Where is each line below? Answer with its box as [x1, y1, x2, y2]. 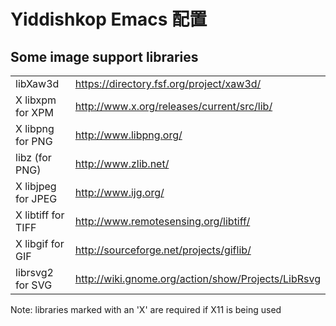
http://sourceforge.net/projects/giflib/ [74, 243, 252, 257]
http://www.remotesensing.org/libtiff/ [74, 215, 251, 228]
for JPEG [15, 192, 58, 205]
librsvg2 [15, 266, 54, 279]
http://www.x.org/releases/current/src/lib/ [74, 100, 273, 113]
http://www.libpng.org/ [74, 128, 183, 142]
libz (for [15, 151, 52, 164]
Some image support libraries [10, 48, 199, 65]
